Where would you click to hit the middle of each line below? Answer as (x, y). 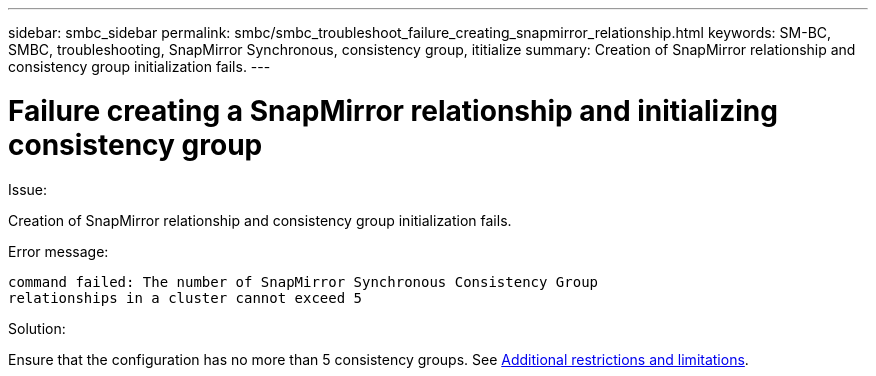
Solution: (37, 328)
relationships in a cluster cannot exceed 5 (185, 297)
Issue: (28, 189)
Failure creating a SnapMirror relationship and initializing (393, 110)
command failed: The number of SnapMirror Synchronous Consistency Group (303, 281)
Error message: (58, 251)
